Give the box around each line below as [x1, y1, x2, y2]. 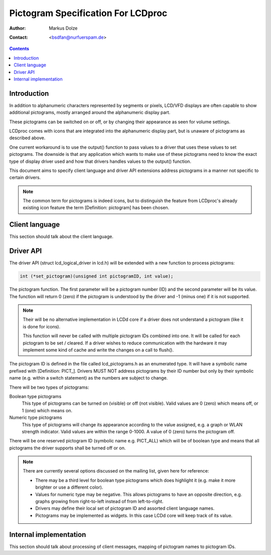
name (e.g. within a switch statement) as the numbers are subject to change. [9, 375, 168, 381]
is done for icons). [23, 323, 61, 329]
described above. [9, 135, 46, 141]
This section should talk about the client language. [9, 234, 114, 240]
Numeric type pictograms [9, 415, 62, 421]
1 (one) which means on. [22, 407, 73, 413]
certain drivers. [9, 174, 41, 180]
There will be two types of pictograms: [9, 384, 89, 390]
